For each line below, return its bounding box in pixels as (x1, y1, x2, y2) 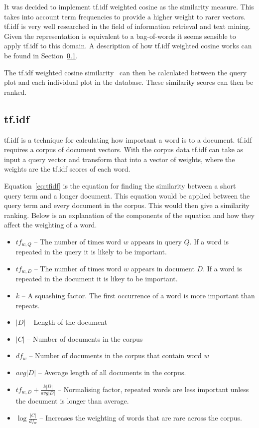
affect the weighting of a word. (4, 219, 97, 230)
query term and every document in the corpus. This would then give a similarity (4, 200, 250, 211)
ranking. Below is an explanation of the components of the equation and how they (4, 210, 255, 220)
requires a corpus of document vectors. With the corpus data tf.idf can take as (4, 144, 244, 155)
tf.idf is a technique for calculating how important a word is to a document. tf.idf (4, 134, 252, 145)
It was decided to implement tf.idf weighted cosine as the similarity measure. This (4, 1, 254, 11)
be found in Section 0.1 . (4, 50, 78, 60)
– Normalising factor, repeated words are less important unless (58, 384, 249, 394)
